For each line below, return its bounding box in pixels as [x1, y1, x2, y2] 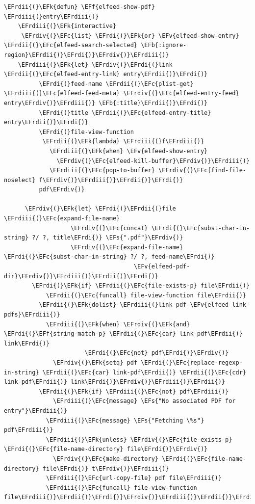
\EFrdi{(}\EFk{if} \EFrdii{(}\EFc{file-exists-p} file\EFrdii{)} [32, 282, 250, 290]
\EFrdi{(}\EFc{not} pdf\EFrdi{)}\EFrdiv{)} [84, 349, 229, 357]
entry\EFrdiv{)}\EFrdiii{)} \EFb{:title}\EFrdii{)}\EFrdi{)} [4, 99, 208, 106]
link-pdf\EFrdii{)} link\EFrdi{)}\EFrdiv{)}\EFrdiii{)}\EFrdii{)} [4, 378, 226, 386]
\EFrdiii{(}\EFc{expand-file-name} [4, 215, 120, 222]
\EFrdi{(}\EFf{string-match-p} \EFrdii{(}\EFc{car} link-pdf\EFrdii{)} [4, 330, 243, 338]
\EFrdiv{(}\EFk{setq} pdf [53, 359, 138, 366]
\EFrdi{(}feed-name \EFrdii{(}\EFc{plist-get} [39, 80, 194, 87]
